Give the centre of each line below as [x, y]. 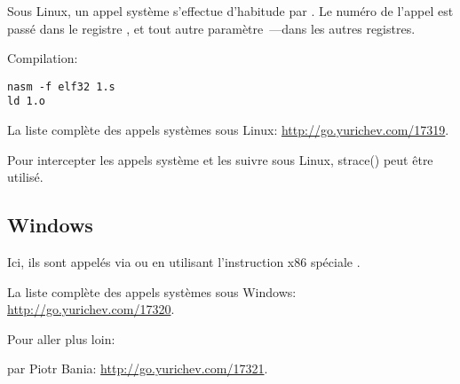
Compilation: [43, 58]
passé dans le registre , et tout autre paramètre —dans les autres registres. [211, 28]
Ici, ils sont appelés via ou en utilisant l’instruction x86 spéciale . [184, 262]
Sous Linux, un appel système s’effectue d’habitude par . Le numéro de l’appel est [230, 11]
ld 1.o [26, 102]
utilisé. [25, 177]
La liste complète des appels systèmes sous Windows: [152, 291]
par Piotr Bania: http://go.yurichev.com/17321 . [138, 368]
